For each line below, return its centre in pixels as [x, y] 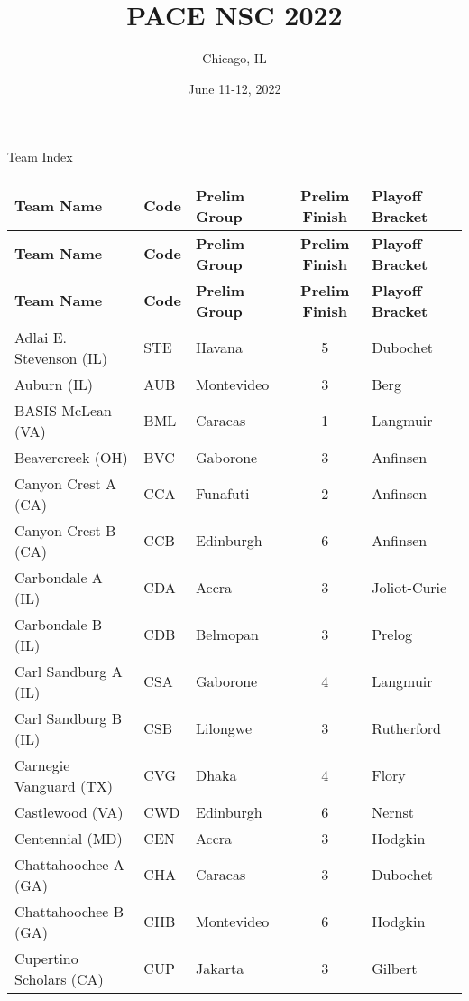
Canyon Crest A [66, 483]
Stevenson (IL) [61, 357]
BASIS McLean [64, 410]
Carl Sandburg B [69, 718]
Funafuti [223, 494]
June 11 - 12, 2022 [234, 88]
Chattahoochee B [69, 911]
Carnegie [42, 765]
